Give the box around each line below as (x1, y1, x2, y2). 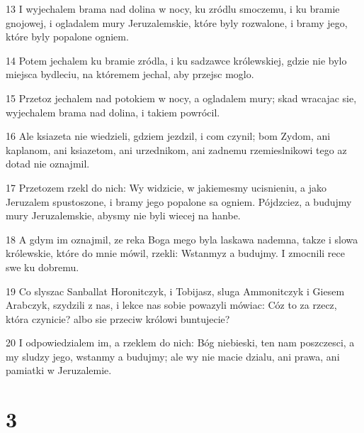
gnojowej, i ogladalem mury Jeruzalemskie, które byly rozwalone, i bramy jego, (6, 15, 348, 30)
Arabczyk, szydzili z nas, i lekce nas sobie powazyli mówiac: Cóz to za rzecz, (6, 297, 337, 312)
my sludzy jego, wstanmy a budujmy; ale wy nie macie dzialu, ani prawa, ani (6, 349, 340, 363)
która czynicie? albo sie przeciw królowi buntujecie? (6, 311, 230, 326)
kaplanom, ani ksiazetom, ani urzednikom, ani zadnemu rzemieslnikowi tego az (6, 142, 347, 157)
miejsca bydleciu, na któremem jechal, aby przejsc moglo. (6, 67, 254, 82)
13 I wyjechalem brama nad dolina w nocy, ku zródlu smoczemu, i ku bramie (6, 1, 340, 16)
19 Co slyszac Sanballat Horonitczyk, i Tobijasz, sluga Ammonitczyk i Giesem (6, 283, 345, 298)
